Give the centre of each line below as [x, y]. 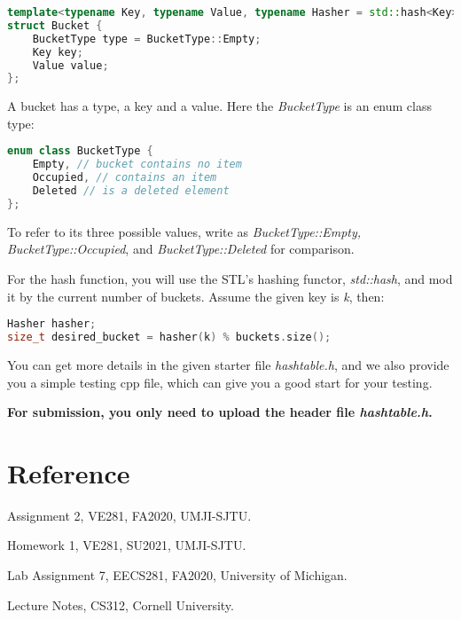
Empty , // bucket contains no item [137, 165]
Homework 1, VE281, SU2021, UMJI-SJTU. [127, 545]
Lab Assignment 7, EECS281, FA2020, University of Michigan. [177, 575]
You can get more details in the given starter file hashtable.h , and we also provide [228, 364]
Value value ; [70, 65]
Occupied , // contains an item [125, 178]
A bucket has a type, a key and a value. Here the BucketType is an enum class [219, 106]
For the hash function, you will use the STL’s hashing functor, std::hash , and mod [230, 279]
